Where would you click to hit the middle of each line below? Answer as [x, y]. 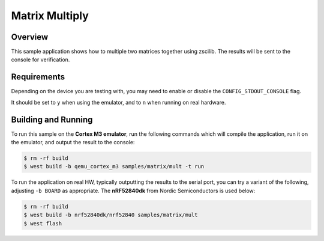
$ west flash [43, 223]
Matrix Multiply [50, 16]
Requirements [38, 77]
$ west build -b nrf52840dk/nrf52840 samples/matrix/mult [111, 215]
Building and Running [52, 119]
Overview [30, 37]
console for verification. [40, 59]
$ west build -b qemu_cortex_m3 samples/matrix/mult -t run [114, 166]
